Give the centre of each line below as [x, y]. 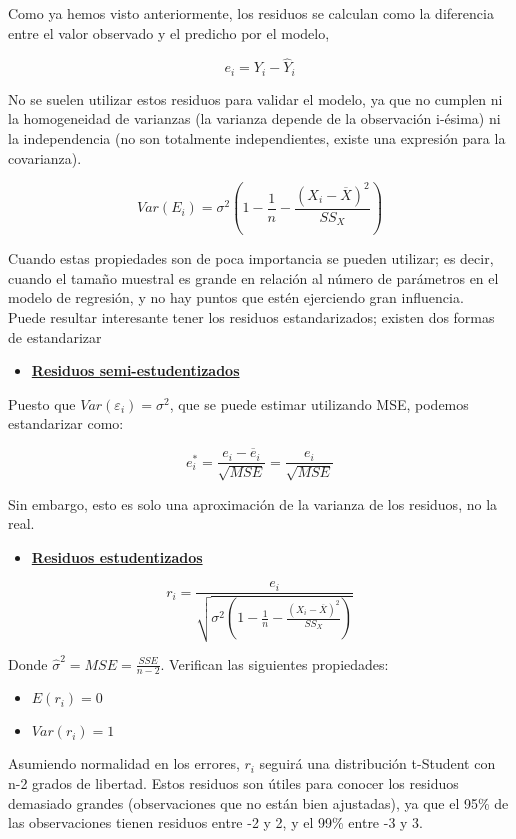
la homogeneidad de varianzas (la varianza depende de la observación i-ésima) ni [254, 118]
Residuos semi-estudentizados [135, 370]
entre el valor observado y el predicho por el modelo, [169, 32]
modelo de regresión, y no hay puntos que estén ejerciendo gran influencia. [236, 297]
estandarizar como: [66, 423]
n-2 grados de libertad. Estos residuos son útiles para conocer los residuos [233, 783]
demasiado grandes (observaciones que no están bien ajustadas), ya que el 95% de [258, 802]
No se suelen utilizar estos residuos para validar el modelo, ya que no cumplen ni [255, 98]
